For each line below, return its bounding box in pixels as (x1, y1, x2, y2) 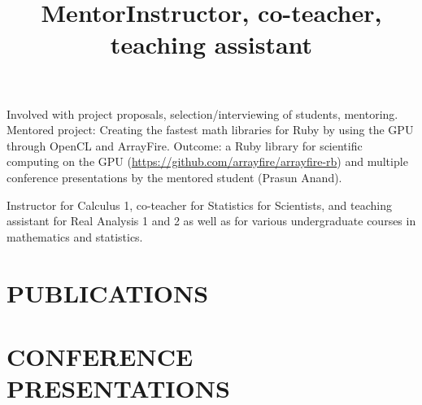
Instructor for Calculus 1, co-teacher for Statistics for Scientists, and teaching (7, 196, 392, 213)
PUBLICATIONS (7, 276, 209, 309)
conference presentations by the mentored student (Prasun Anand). (7, 168, 342, 185)
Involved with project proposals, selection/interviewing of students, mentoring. (7, 105, 398, 122)
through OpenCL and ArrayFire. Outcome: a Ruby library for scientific (7, 137, 363, 154)
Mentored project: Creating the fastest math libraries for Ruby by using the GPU (7, 121, 414, 138)
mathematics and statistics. (7, 228, 143, 245)
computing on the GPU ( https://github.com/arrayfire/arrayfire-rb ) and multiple (7, 153, 408, 170)
